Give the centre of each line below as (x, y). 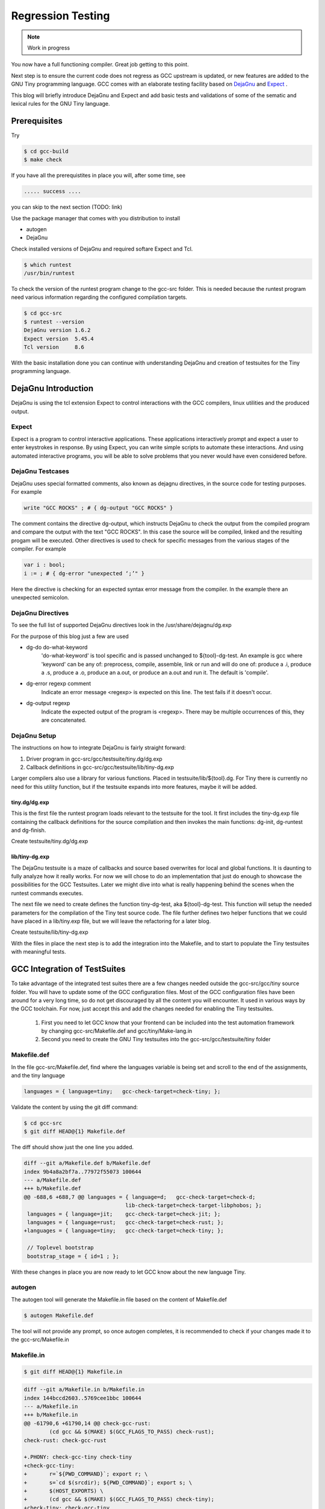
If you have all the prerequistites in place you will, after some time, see (98, 176)
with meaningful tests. (39, 952)
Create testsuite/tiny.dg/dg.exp (50, 841)
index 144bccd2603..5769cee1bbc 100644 (82, 1398)
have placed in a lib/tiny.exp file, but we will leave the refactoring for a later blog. (111, 921)
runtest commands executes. (47, 893)
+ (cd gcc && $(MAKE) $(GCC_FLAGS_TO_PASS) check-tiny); (119, 1499)
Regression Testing (60, 16)
